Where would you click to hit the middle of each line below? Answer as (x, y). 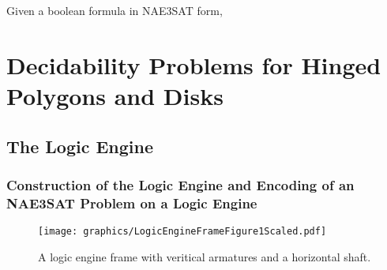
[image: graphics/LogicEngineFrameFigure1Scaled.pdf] (182, 232)
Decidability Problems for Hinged (194, 64)
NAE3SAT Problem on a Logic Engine (132, 202)
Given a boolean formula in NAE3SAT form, (115, 10)
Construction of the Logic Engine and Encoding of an (180, 184)
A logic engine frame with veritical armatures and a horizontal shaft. (205, 256)
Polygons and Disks (115, 95)
